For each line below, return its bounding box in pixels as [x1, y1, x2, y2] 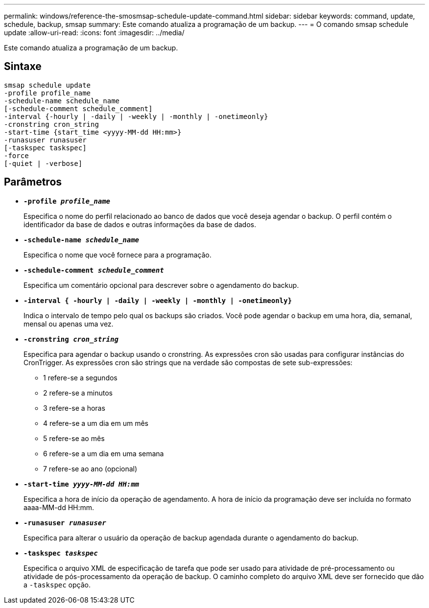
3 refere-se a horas [43, 403, 105, 412]
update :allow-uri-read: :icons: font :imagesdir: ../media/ [4, 28, 185, 37]
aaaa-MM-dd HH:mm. [24, 503, 95, 512]
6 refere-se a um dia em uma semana [43, 449, 164, 458]
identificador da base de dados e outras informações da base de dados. [24, 220, 257, 229]
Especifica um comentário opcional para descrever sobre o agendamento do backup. [24, 281, 299, 289]
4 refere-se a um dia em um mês [43, 419, 148, 427]
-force [4, 151, 29, 160]
